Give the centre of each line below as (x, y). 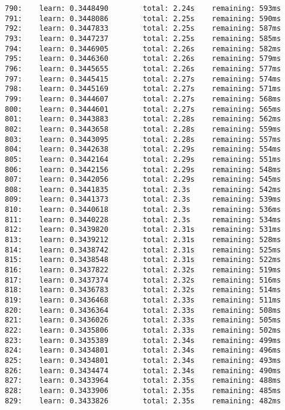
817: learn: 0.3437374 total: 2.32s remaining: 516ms (143, 280)
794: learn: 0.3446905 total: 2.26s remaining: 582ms (143, 49)
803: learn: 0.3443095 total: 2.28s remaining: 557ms (143, 139)
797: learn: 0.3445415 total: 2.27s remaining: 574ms (143, 79)
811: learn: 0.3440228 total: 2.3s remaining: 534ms (143, 219)
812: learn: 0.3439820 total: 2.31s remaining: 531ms (143, 230)
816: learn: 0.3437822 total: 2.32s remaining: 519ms (143, 270)
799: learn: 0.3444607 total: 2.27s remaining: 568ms (143, 99)
